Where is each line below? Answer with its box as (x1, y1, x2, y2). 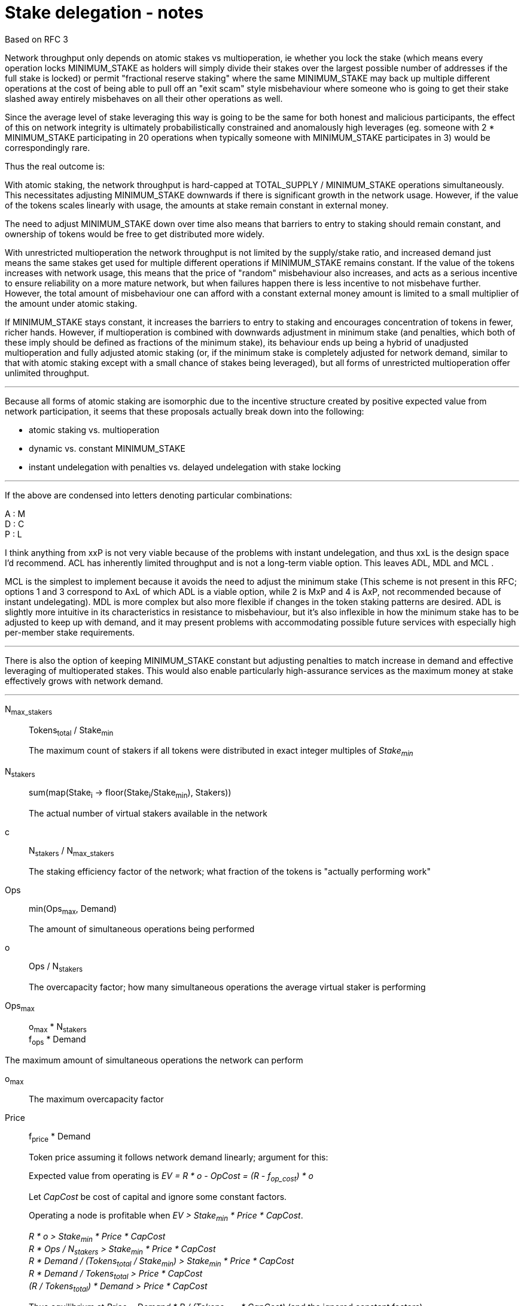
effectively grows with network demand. (5, 675, 163, 686)
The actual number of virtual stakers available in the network (29, 808, 267, 818)
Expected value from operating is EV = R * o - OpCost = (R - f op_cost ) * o (29, 1171, 313, 1183)
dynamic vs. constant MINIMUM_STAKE (29, 443, 185, 454)
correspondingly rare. (5, 142, 90, 153)
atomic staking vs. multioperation (29, 424, 160, 435)
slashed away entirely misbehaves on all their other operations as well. (5, 93, 283, 104)
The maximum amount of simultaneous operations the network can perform (5, 1054, 303, 1065)
